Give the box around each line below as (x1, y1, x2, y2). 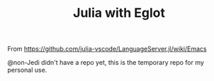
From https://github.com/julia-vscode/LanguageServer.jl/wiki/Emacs (7, 44, 207, 54)
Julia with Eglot (73, 5, 165, 21)
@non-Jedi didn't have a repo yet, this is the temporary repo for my (7, 58, 204, 67)
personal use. (7, 66, 47, 75)
